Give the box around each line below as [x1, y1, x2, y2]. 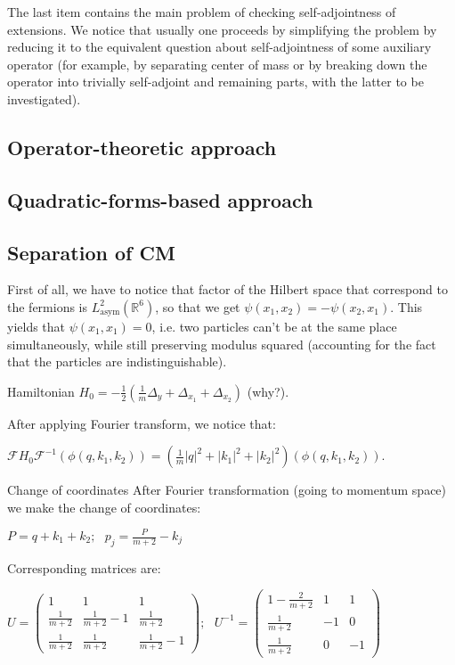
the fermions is [7, 297, 88, 316]
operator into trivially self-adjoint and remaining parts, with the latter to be [7, 72, 424, 91]
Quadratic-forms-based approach [7, 185, 313, 213]
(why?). [247, 382, 289, 400]
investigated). [7, 89, 81, 108]
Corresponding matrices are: [7, 558, 161, 577]
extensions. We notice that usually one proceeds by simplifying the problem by [7, 20, 437, 38]
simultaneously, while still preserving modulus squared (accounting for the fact [7, 334, 436, 353]
